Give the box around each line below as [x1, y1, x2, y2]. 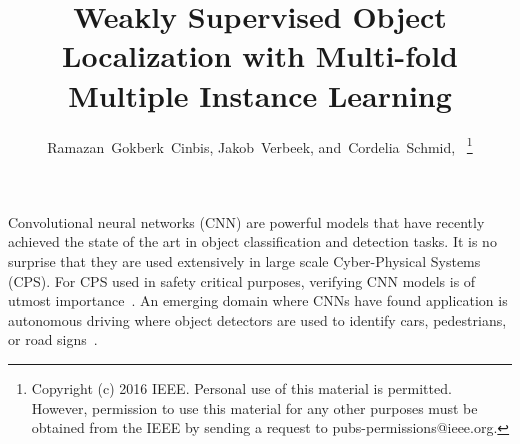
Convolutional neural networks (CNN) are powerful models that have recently [8, 211, 485, 232]
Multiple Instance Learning [68, 74, 452, 115]
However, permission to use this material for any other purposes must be [31, 397, 478, 418]
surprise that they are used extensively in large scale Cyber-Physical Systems [8, 250, 481, 271]
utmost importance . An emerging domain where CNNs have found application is [8, 290, 508, 311]
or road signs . [8, 329, 98, 350]
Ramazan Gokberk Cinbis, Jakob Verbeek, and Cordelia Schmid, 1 [47, 133, 473, 157]
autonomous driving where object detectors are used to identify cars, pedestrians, [8, 309, 507, 330]
